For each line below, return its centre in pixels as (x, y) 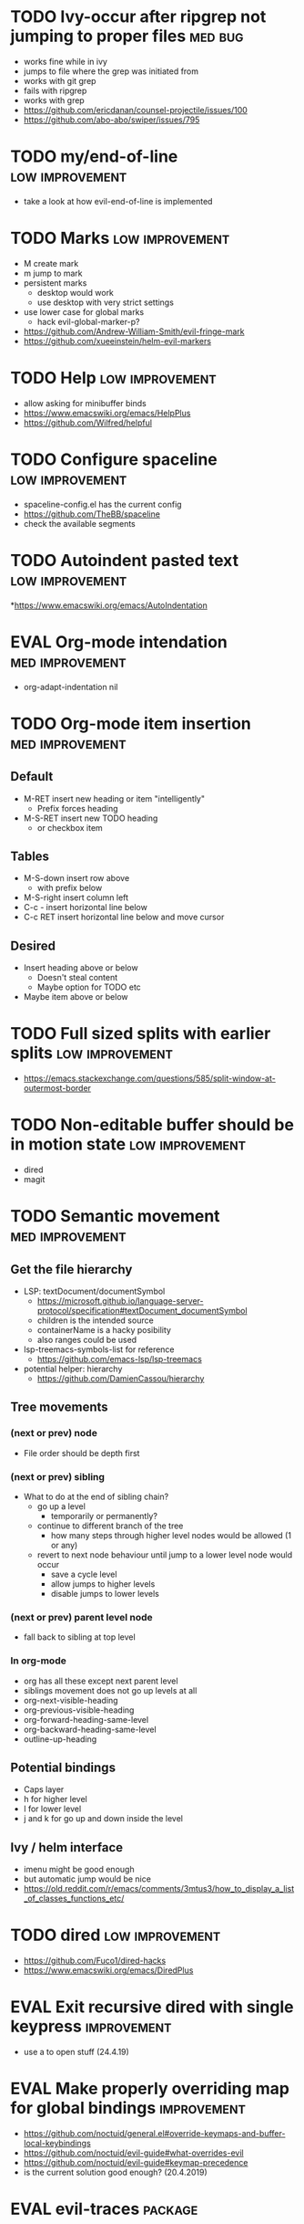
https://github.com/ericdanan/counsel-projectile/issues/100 (136, 110)
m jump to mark (53, 273)
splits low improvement (92, 1053)
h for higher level (55, 1799)
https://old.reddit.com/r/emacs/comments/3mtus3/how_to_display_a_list (159, 1889)
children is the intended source (95, 1320)
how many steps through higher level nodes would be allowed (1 (171, 1536)
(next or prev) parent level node (81, 1617)
